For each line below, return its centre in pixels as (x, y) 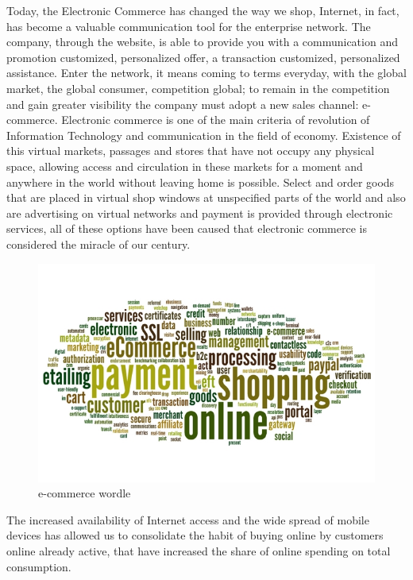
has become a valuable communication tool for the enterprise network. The (189, 26)
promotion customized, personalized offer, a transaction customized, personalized (203, 57)
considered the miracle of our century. (98, 244)
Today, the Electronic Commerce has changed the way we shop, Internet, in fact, (203, 10)
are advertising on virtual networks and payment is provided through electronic (200, 213)
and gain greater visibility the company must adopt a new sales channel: (183, 104)
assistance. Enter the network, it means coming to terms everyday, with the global (206, 73)
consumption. (39, 566)
